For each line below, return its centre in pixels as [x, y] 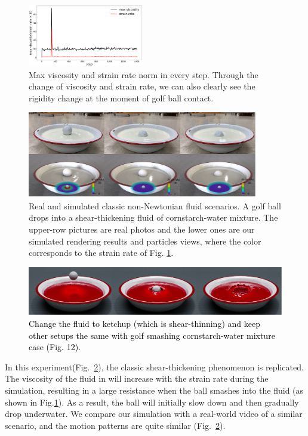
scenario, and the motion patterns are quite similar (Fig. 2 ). [115, 425]
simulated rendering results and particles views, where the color [145, 241]
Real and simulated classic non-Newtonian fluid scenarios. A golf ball [155, 205]
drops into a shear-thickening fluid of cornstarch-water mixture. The [153, 217]
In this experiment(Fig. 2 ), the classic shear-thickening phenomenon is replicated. [154, 367]
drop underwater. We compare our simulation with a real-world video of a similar [154, 414]
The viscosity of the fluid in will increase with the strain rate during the [137, 378]
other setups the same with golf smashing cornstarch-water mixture [152, 335]
